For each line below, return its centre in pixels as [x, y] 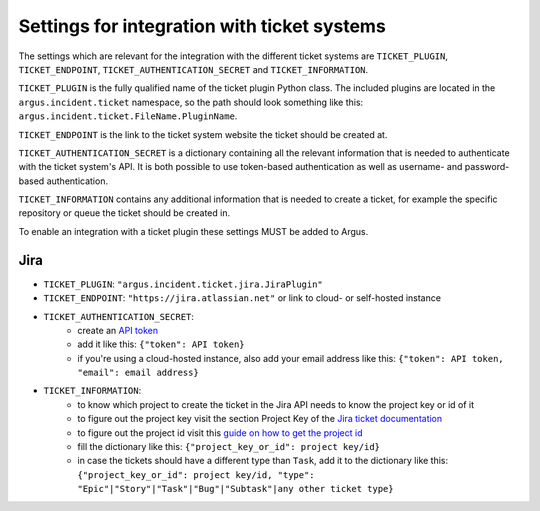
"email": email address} [138, 373]
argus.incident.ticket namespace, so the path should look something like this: [191, 102]
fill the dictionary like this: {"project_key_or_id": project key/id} [228, 447]
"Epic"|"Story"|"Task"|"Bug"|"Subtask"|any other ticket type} [235, 489]
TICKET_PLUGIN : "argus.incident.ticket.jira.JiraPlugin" [183, 284]
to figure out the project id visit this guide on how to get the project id [220, 432]
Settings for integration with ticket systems [202, 26]
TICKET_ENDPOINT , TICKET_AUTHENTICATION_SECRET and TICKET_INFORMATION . [193, 69]
